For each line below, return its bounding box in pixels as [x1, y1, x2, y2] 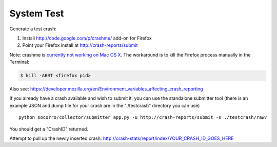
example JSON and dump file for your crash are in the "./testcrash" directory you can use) [9, 102, 200, 108]
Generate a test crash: [9, 26, 56, 32]
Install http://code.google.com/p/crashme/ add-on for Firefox [22, 35, 152, 41]
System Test [9, 8, 64, 19]
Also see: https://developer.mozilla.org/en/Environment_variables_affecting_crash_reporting [9, 86, 203, 92]
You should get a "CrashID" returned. [9, 126, 88, 132]
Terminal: [9, 59, 29, 65]
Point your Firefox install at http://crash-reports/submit [22, 42, 138, 48]
